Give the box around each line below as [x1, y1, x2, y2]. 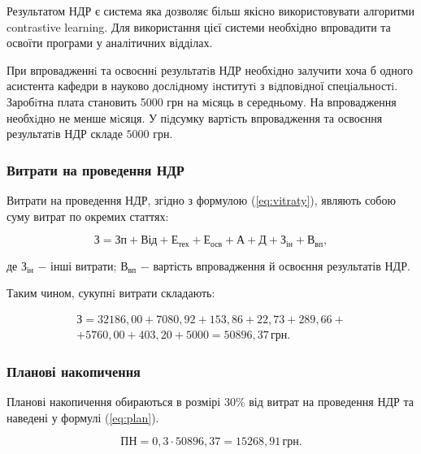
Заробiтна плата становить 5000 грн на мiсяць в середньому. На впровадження [7, 93, 397, 110]
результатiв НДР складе [7, 125, 123, 142]
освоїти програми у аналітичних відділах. [7, 34, 213, 51]
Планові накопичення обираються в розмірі [7, 393, 221, 410]
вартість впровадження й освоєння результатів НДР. [153, 257, 410, 274]
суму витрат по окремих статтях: [7, 207, 169, 224]
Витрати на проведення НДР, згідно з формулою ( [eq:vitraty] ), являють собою [7, 191, 396, 208]
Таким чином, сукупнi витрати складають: [7, 284, 215, 301]
